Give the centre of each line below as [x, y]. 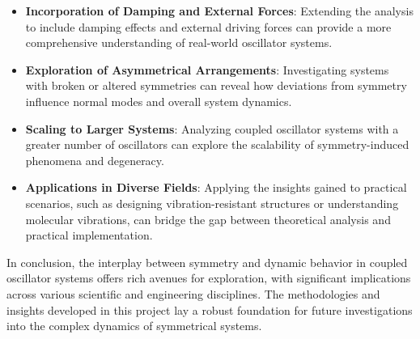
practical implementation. [89, 235]
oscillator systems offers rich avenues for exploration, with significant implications [209, 278]
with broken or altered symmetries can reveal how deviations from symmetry [216, 85]
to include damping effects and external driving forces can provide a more [208, 26]
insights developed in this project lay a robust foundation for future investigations [210, 309]
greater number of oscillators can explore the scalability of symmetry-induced [217, 144]
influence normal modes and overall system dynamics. [159, 101]
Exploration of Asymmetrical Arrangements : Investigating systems [207, 69]
